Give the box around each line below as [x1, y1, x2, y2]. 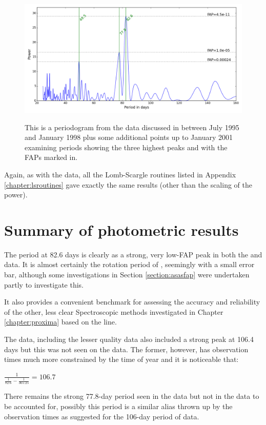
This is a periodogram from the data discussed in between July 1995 [25, 122, 239, 132]
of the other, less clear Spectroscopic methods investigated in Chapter [4, 306, 223, 317]
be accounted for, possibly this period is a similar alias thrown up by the [4, 400, 233, 411]
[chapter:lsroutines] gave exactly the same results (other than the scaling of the [4, 179, 252, 190]
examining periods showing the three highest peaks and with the [25, 141, 228, 152]
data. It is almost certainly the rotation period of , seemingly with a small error [4, 259, 255, 270]
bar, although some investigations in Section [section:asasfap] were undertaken [4, 269, 250, 280]
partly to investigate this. [4, 279, 84, 290]
